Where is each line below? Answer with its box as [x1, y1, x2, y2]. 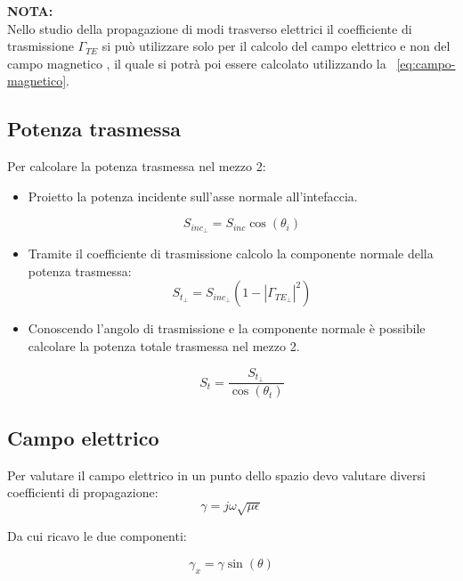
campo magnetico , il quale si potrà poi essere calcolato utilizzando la [7, 53, 386, 72]
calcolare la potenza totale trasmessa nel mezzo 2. [28, 337, 300, 355]
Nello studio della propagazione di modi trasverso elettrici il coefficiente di [7, 19, 412, 37]
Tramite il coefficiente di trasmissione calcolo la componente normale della [28, 244, 434, 263]
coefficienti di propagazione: [7, 483, 158, 502]
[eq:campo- [396, 53, 456, 72]
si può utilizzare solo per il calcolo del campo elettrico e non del [102, 37, 451, 55]
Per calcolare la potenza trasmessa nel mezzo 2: [7, 157, 266, 176]
